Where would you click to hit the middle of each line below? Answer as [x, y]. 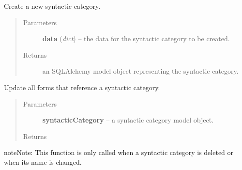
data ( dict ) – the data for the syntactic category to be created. [136, 39]
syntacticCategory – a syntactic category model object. [128, 120]
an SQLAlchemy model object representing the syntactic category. [140, 71]
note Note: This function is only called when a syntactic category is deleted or [119, 152]
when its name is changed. [43, 162]
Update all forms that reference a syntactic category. [82, 87]
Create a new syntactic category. [52, 6]
